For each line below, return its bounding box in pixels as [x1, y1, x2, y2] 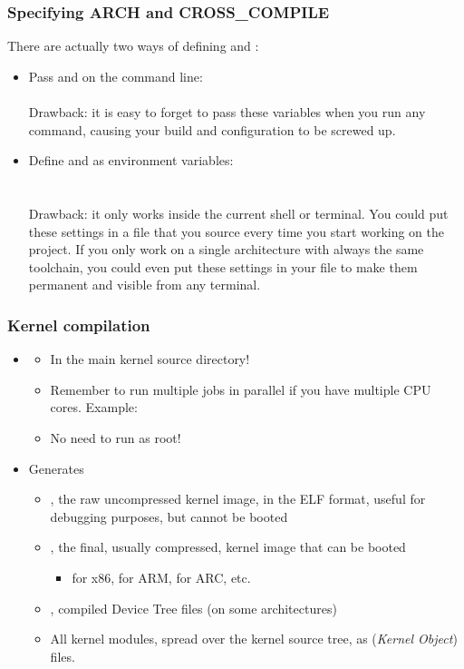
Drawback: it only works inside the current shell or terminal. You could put [28, 203, 449, 222]
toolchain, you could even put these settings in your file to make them [28, 257, 418, 276]
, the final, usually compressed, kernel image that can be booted [50, 537, 406, 556]
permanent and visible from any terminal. [28, 275, 261, 294]
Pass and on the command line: [28, 66, 203, 85]
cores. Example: [50, 398, 138, 417]
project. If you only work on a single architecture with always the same [28, 240, 424, 259]
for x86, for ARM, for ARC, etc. [72, 567, 251, 586]
